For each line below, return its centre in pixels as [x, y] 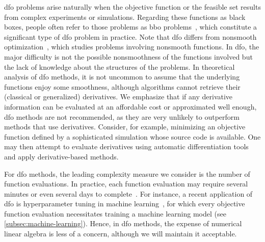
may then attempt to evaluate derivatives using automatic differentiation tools [126, 146]
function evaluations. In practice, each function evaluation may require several [126, 184]
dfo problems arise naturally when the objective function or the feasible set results [132, 7]
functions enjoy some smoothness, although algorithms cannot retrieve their [122, 86]
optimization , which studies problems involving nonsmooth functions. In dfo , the [132, 47]
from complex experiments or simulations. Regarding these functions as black [125, 17]
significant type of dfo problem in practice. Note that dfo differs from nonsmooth [130, 36]
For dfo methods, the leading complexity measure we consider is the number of [127, 173]
